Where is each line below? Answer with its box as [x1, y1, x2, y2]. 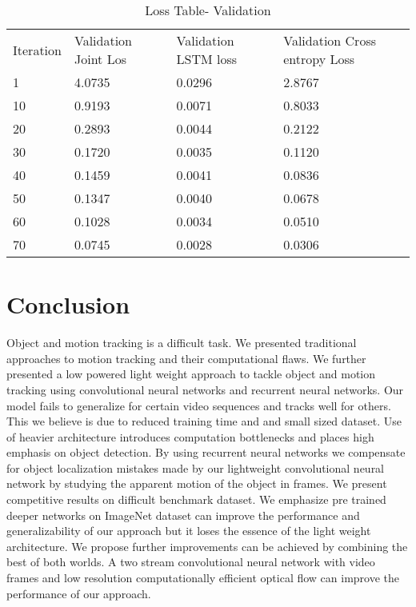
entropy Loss [283, 50, 355, 68]
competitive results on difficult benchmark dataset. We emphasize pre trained [6, 491, 386, 508]
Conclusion [6, 288, 130, 321]
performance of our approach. [6, 585, 151, 601]
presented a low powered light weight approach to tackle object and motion [6, 365, 376, 382]
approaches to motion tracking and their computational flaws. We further [6, 349, 366, 366]
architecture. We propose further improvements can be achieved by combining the [6, 537, 408, 554]
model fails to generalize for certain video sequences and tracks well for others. [6, 397, 391, 413]
